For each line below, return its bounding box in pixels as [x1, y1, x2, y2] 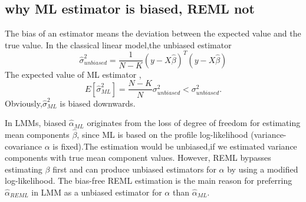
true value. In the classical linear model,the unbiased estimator [5, 38, 232, 51]
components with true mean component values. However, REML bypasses [5, 151, 271, 164]
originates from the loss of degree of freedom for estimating [87, 117, 301, 129]
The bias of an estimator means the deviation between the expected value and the [5, 27, 301, 39]
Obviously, [5, 97, 42, 109]
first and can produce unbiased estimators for [52, 163, 216, 175]
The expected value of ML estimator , [5, 68, 142, 80]
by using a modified [227, 163, 298, 175]
